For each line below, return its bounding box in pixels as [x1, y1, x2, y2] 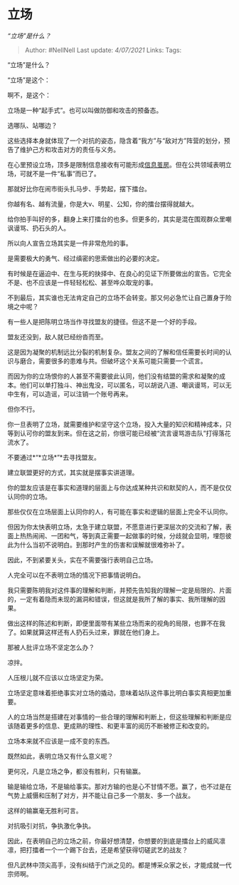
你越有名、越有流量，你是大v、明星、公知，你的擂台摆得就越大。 [7, 199, 198, 208]
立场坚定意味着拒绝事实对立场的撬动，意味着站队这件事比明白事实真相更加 [7, 688, 225, 697]
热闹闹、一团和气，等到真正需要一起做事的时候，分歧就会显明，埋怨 [26, 531, 225, 540]
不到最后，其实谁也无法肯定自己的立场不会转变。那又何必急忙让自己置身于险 [7, 293, 232, 302]
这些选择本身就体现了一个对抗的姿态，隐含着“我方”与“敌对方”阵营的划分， [7, 136, 224, 145]
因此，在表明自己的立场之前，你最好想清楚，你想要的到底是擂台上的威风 [7, 836, 219, 845]
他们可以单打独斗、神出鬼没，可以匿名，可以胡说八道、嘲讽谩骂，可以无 [19, 380, 232, 389]
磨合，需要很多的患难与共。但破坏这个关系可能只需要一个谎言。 [19, 356, 207, 365]
